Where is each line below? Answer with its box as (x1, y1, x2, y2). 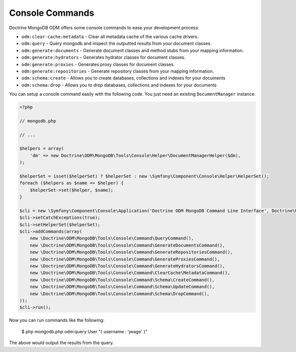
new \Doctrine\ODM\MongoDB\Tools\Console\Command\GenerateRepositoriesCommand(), (30, 249, 233, 255)
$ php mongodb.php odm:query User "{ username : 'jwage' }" (21, 328, 148, 334)
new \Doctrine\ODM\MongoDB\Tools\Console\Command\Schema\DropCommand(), (30, 291, 210, 296)
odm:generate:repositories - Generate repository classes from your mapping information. (21, 68, 214, 74)
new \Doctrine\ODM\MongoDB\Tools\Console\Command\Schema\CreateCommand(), (30, 277, 215, 282)
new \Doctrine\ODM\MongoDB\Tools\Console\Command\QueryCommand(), (30, 235, 194, 241)
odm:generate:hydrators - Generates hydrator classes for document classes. (21, 54, 186, 60)
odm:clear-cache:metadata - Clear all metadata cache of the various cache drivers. (21, 34, 199, 39)
